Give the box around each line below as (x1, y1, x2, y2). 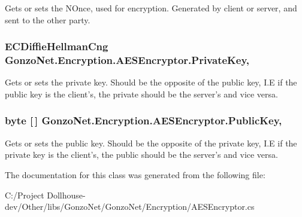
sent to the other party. (5, 13, 90, 26)
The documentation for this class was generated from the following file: (5, 168, 265, 181)
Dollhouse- (47, 188, 86, 201)
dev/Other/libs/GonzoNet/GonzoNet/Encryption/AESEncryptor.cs (5, 200, 255, 213)
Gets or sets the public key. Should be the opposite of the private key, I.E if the (5, 136, 297, 149)
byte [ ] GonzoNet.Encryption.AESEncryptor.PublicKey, (5, 113, 282, 128)
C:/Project (5, 188, 44, 201)
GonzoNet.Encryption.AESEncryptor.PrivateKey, (5, 53, 250, 68)
